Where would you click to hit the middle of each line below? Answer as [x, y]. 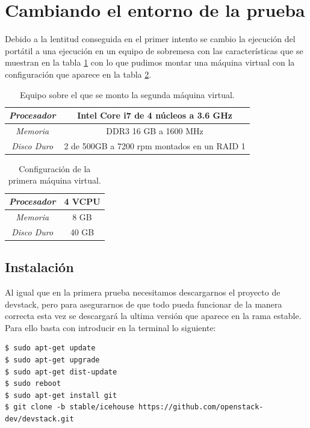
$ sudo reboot [33, 384]
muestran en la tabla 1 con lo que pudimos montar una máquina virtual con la [150, 62]
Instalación [39, 267]
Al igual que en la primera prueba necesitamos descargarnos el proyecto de [143, 292]
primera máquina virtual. [54, 180]
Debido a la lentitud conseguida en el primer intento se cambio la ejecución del [150, 39]
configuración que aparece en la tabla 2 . [78, 74]
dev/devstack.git [39, 419]
